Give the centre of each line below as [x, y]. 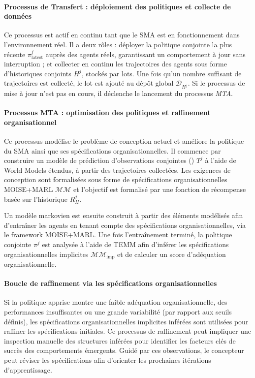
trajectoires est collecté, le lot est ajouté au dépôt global [89, 83]
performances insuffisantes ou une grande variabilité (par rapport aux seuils [118, 312]
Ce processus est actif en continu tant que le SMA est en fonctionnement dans [122, 35]
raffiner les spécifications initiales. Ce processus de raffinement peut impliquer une [127, 331]
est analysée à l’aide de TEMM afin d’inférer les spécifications [135, 244]
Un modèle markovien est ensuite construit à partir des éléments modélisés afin [124, 215]
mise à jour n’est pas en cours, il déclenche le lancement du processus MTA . [118, 93]
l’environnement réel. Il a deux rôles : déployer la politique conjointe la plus [118, 44]
